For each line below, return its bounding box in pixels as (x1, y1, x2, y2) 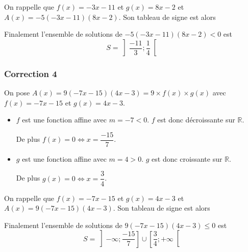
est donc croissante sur (152, 153, 222, 164)
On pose (4, 87, 30, 97)
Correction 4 (4, 67, 57, 80)
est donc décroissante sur (157, 114, 235, 125)
